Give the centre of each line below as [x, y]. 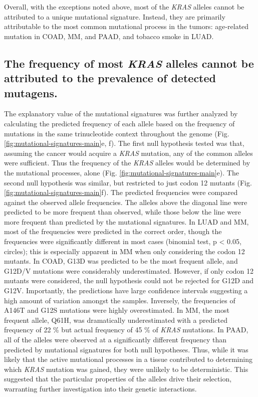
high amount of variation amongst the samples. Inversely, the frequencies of [120, 300]
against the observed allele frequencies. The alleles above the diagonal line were [126, 202]
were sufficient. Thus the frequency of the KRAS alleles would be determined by [127, 163]
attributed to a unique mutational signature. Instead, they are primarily [115, 16]
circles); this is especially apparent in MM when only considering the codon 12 [124, 251]
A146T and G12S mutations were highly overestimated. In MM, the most [117, 310]
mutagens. [31, 92]
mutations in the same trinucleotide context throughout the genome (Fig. [117, 133]
